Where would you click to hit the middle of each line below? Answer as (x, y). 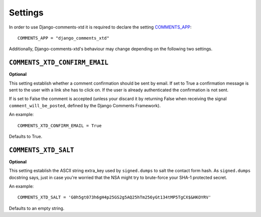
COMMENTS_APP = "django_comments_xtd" (64, 38)
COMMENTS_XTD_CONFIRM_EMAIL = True (60, 125)
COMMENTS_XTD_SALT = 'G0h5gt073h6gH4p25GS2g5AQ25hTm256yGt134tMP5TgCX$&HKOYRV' (114, 197)
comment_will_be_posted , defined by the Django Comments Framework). (85, 105)
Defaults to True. (26, 136)
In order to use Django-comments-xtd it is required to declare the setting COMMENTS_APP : (100, 27)
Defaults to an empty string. (37, 208)
